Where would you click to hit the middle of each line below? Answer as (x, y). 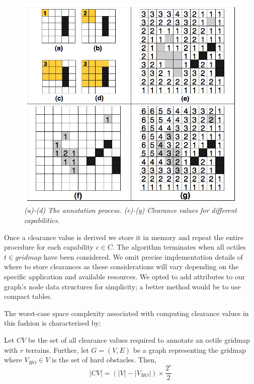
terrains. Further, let (57, 350)
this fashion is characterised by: (53, 323)
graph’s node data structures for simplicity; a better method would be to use (122, 286)
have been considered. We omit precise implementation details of (143, 256)
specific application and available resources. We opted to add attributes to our (125, 277)
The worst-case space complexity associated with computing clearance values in (126, 313)
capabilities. (42, 220)
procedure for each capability (49, 247)
